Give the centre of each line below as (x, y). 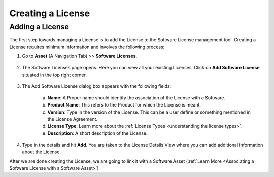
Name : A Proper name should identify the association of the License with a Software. (136, 98)
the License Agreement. (73, 119)
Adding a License (39, 27)
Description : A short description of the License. (97, 133)
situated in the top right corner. (55, 75)
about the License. (41, 152)
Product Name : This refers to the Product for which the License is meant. (124, 105)
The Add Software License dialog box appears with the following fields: (97, 86)
